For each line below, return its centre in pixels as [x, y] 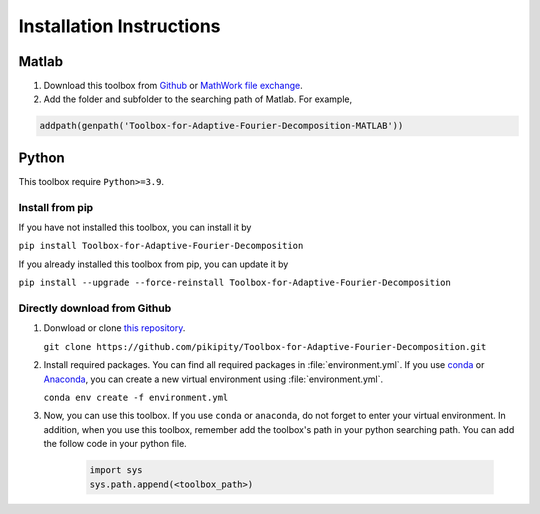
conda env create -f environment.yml [136, 397]
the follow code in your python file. [115, 444]
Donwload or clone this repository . [114, 328]
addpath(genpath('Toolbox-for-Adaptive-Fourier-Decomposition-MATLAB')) [221, 126]
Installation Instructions [119, 26]
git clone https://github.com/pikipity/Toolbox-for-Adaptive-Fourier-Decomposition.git [265, 346]
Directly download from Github [95, 308]
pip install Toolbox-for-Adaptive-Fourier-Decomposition [161, 246]
